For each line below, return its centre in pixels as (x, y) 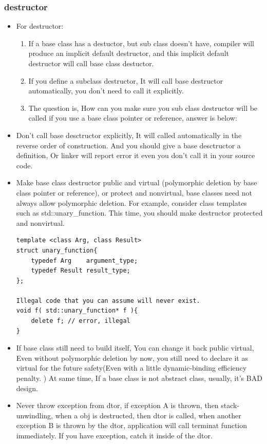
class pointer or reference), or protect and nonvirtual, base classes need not (134, 192)
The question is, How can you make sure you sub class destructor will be (143, 108)
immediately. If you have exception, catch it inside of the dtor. (114, 435)
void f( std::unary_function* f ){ (77, 311)
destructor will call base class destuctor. (91, 63)
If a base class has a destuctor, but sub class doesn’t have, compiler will (141, 43)
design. (27, 388)
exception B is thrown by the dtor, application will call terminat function (131, 425)
